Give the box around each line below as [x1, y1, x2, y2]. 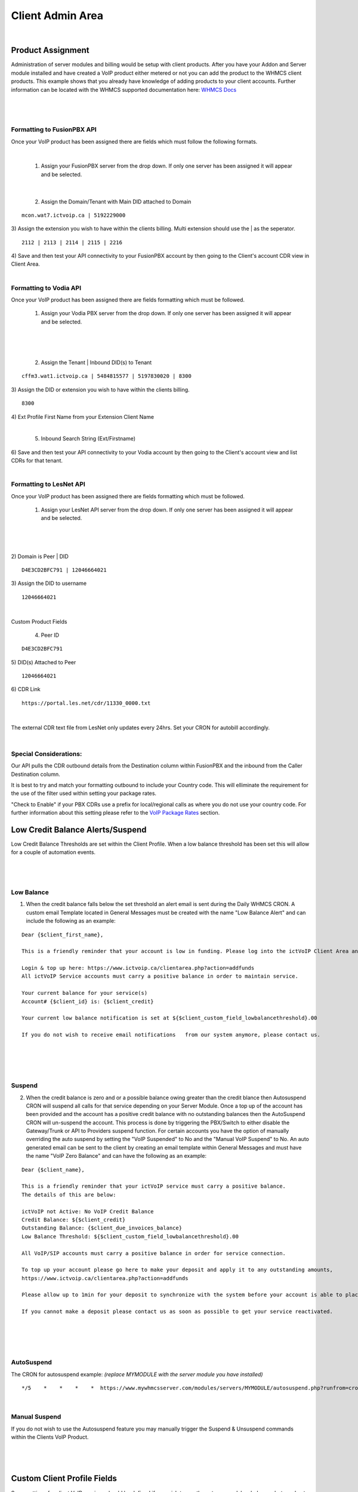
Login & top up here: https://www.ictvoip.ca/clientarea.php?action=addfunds [21, 964, 255, 972]
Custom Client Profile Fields [11, 1473, 118, 1484]
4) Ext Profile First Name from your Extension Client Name [11, 413, 155, 420]
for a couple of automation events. [11, 849, 95, 856]
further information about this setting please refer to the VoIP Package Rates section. [11, 809, 220, 816]
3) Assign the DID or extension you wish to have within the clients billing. [11, 386, 190, 393]
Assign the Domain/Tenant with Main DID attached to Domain [41, 198, 192, 205]
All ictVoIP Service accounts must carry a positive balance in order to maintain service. [21, 973, 298, 980]
